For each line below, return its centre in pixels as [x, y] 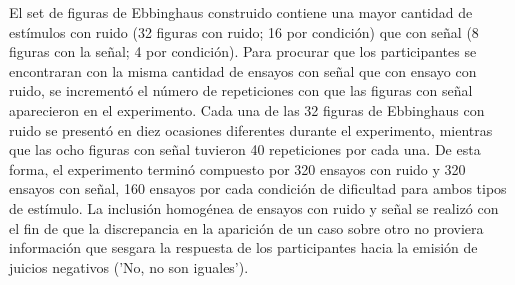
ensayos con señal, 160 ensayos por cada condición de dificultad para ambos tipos [258, 188]
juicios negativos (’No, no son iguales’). [129, 266]
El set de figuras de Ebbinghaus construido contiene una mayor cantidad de [241, 12]
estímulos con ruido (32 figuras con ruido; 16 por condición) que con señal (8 [244, 31]
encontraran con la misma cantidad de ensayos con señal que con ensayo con [243, 70]
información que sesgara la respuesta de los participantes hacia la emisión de [243, 247]
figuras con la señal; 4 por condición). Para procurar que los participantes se [243, 51]
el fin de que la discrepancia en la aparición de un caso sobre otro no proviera [246, 227]
